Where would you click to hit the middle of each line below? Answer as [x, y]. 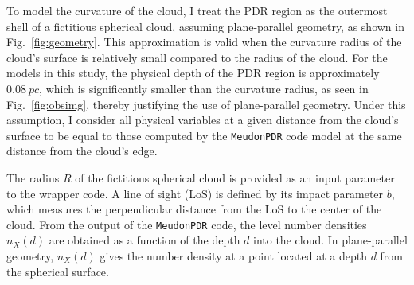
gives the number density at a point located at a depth [233, 256]
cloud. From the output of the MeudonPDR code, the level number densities [187, 224]
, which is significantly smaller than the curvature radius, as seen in [204, 88]
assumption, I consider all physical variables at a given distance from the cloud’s [203, 120]
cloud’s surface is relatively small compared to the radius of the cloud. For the [197, 57]
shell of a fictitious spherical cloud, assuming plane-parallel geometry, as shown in [205, 26]
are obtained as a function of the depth [145, 240]
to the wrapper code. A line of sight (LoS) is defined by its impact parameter [195, 193]
